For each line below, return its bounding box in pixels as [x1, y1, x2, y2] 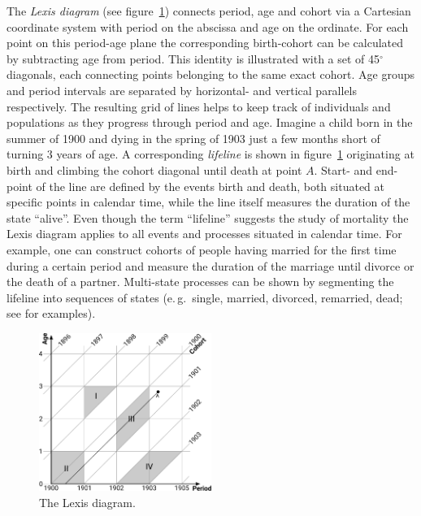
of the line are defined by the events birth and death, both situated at [36, 177, 384, 194]
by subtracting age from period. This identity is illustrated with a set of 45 [7, 50, 380, 67]
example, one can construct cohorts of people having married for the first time [7, 241, 397, 258]
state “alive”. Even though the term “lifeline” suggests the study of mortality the [7, 209, 409, 226]
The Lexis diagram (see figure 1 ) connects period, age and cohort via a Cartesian [7, 2, 411, 19]
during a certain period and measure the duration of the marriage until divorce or [7, 257, 414, 274]
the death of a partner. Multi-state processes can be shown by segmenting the [7, 273, 394, 290]
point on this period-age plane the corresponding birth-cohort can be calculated [7, 34, 404, 51]
